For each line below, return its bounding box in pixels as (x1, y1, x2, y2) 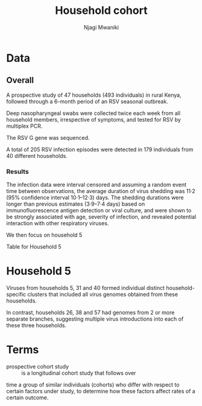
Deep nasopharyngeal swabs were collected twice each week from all (6, 110, 181, 117)
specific (6, 290, 27, 298)
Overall (6, 75, 34, 85)
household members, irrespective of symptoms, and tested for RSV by (6, 116, 181, 123)
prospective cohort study (6, 362, 69, 370)
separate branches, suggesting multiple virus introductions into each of (6, 315, 184, 323)
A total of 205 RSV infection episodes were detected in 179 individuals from (6, 146, 194, 153)
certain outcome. (6, 394, 49, 401)
